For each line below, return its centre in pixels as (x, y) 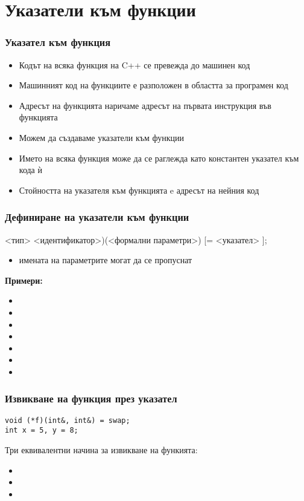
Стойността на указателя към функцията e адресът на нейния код (139, 190)
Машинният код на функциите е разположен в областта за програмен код (154, 85)
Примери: (24, 280)
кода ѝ (30, 170)
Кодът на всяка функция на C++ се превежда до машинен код (135, 64)
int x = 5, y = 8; (42, 431)
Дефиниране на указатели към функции (97, 217)
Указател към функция (58, 42)
